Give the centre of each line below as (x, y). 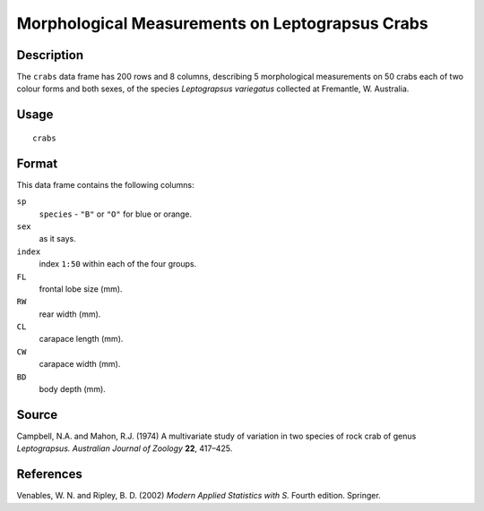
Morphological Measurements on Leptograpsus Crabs (223, 23)
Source (37, 415)
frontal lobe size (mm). (81, 289)
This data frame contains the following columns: (105, 184)
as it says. (57, 239)
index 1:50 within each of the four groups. (118, 264)
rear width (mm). (70, 314)
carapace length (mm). (81, 339)
